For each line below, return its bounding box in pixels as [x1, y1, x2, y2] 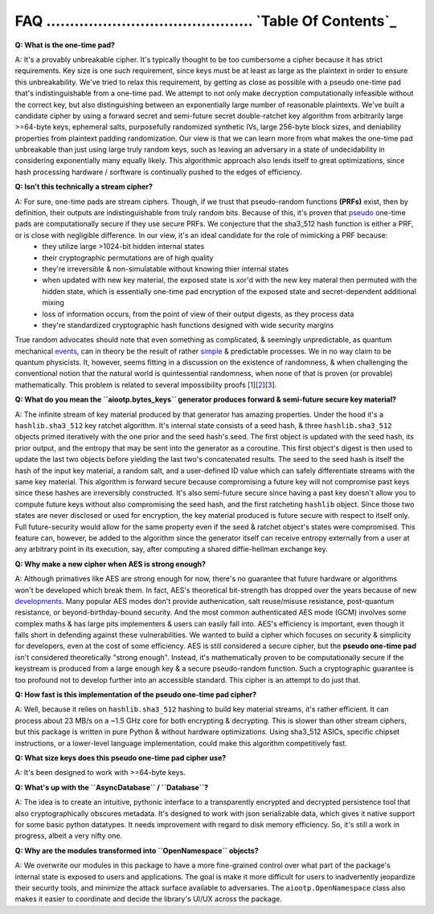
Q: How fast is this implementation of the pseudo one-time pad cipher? [14, 690, 257, 700]
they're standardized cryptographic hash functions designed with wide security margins [42, 320, 334, 329]
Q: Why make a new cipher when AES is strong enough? [14, 559, 207, 569]
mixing [42, 298, 64, 308]
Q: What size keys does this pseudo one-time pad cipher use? [14, 753, 227, 762]
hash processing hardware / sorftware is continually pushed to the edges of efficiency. [14, 167, 303, 177]
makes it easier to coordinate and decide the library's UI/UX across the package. [14, 894, 283, 904]
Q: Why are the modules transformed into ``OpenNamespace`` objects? [14, 846, 259, 855]
